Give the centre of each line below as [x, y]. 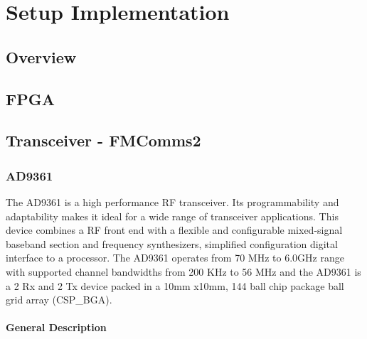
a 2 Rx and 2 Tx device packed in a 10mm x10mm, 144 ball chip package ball [175, 285]
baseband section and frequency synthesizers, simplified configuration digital [172, 243]
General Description [56, 327]
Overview [41, 56]
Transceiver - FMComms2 [103, 140]
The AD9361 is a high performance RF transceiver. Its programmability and [172, 201]
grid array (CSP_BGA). [59, 300]
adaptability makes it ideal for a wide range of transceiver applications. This [172, 216]
